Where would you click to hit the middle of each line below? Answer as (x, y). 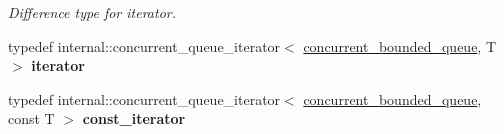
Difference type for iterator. (92, 12)
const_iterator (134, 118)
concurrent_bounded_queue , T (400, 45)
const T (31, 118)
